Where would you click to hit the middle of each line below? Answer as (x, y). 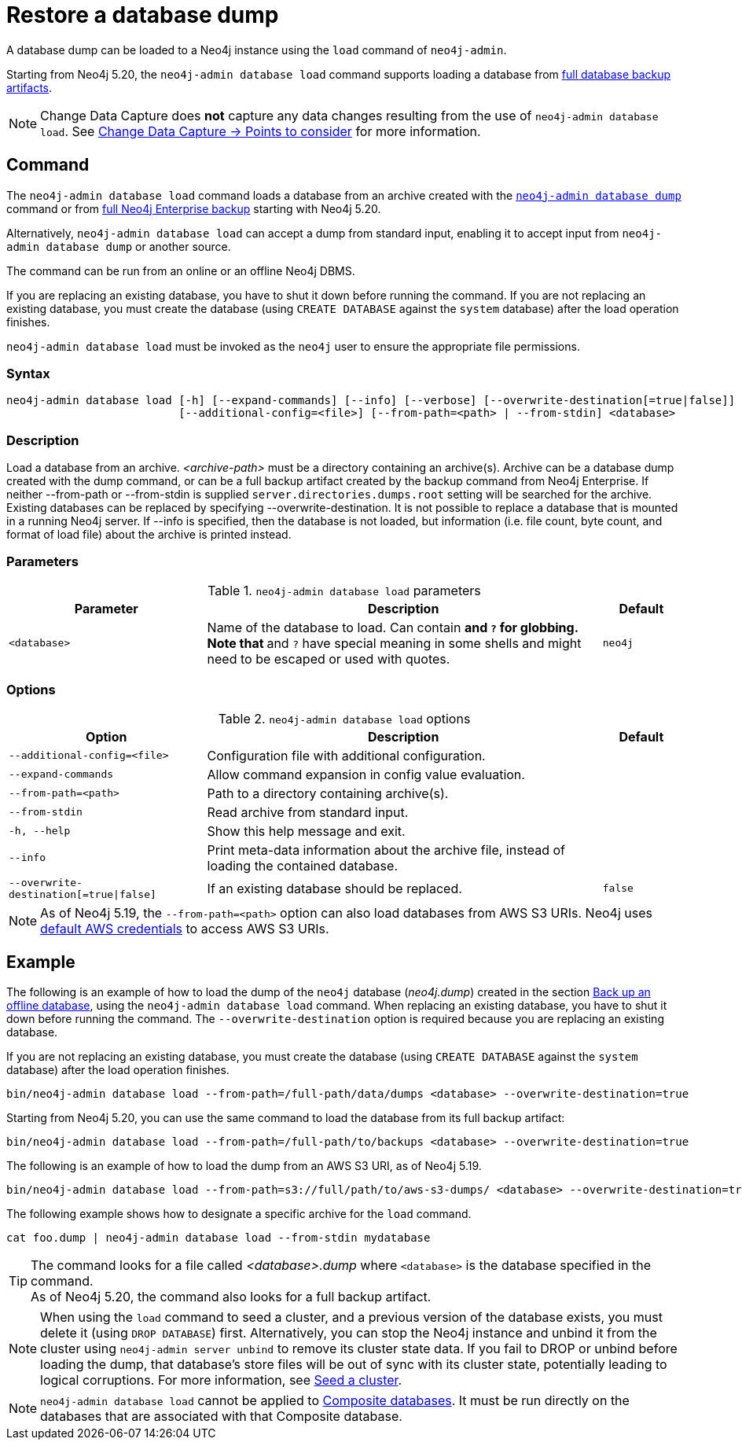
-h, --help (40, 831)
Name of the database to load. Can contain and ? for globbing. (393, 627)
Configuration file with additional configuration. (346, 755)
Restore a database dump (143, 15)
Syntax (28, 373)
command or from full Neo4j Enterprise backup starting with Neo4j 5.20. (194, 208)
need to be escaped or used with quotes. (329, 659)
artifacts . (29, 87)
